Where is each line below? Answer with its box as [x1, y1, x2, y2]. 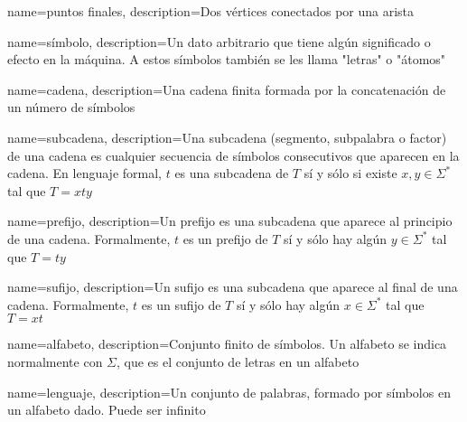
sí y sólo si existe [304, 164, 397, 183]
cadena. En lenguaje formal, [7, 164, 162, 183]
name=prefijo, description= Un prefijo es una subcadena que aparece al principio [7, 211, 453, 230]
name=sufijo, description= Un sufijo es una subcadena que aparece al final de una [7, 277, 458, 296]
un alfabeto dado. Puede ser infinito [7, 400, 206, 419]
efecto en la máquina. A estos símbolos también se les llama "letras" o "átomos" [7, 50, 446, 69]
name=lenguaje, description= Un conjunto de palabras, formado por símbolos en [7, 382, 451, 401]
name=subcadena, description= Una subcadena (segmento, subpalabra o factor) [7, 127, 447, 146]
